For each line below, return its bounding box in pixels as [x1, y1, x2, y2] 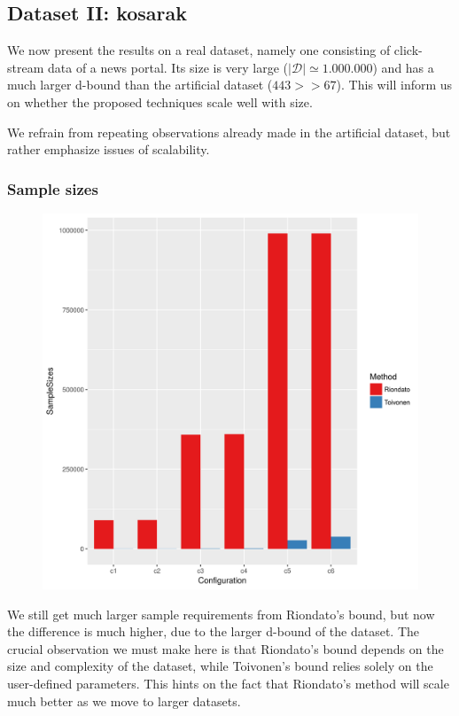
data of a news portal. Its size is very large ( [47, 58, 289, 76]
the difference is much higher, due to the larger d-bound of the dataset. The [7, 622, 420, 641]
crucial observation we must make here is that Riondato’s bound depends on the [7, 639, 444, 658]
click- [393, 41, 423, 59]
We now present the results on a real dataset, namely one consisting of [7, 41, 391, 59]
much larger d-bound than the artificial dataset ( [7, 75, 273, 94]
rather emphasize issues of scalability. [7, 140, 210, 159]
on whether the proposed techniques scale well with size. [7, 92, 313, 111]
